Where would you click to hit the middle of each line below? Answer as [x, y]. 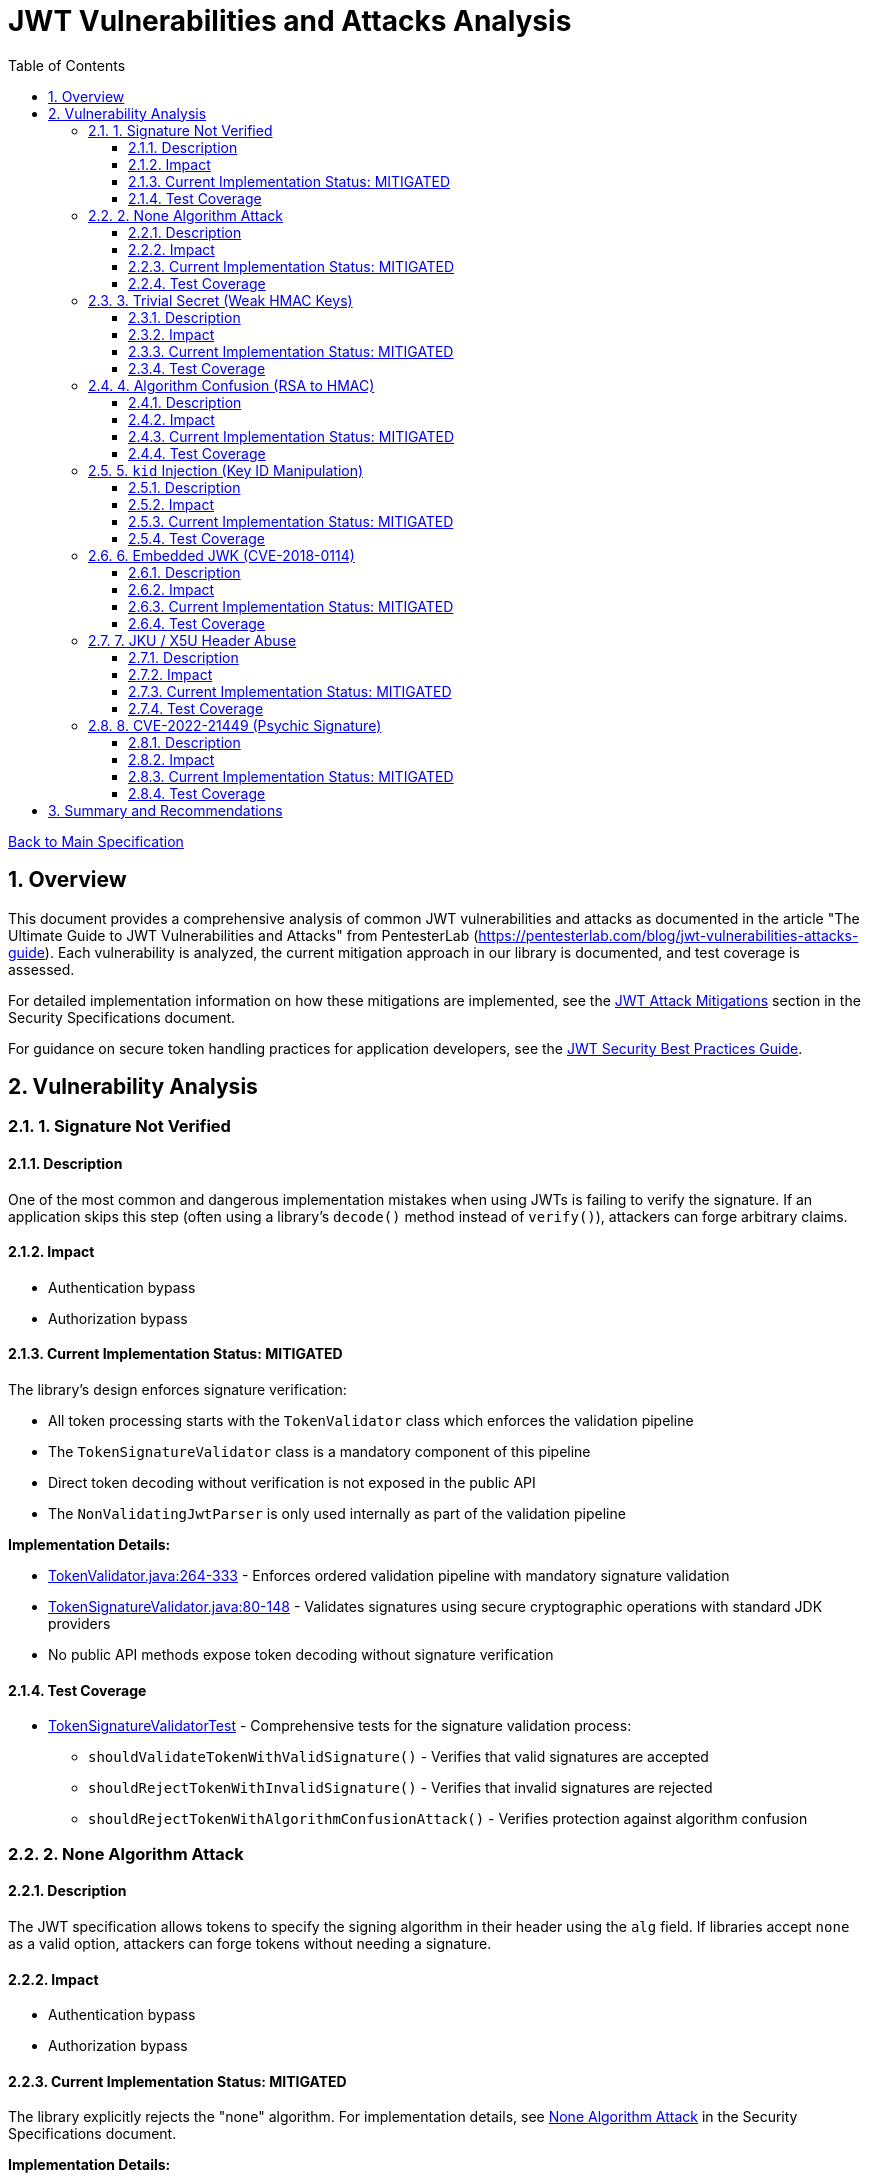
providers [79, 1624]
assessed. [41, 969]
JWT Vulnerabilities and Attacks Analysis [290, 21]
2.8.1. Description [184, 742]
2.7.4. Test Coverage [196, 708]
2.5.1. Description [184, 487]
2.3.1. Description [184, 317]
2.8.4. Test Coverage [197, 793]
